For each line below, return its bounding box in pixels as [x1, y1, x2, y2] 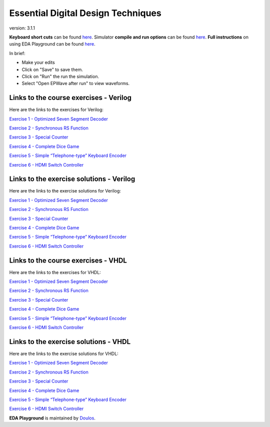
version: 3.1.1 [9, 25, 35, 31]
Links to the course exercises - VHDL [9, 256, 127, 264]
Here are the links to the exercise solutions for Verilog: [9, 188, 121, 194]
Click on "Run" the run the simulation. [21, 73, 99, 79]
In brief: [9, 50, 25, 56]
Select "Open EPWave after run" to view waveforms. [21, 80, 130, 86]
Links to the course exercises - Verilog [9, 93, 132, 102]
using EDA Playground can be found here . [9, 41, 95, 47]
